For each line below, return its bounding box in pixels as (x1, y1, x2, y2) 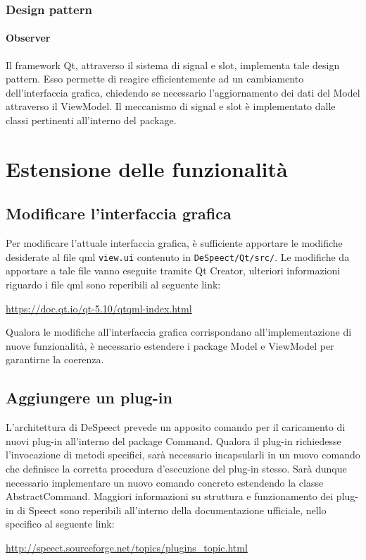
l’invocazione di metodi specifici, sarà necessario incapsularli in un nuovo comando (6, 447, 360, 462)
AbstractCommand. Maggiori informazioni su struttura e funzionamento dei (6, 489, 334, 504)
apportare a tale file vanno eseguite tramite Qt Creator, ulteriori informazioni (6, 263, 341, 278)
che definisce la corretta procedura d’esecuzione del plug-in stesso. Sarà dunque (6, 461, 347, 475)
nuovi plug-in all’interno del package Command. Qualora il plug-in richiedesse (6, 433, 341, 448)
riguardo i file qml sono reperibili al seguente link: (6, 277, 221, 292)
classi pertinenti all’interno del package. (6, 113, 177, 128)
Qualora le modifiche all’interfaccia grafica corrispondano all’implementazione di (6, 324, 352, 339)
